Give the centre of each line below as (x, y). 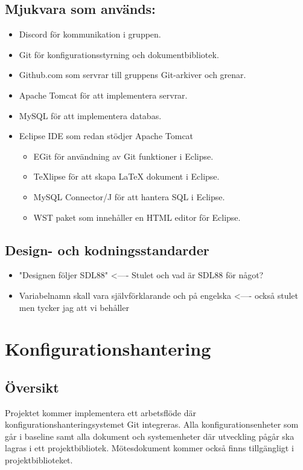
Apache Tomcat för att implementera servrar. (103, 95)
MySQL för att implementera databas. (90, 115)
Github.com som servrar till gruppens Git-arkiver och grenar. (132, 75)
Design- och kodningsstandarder (107, 250)
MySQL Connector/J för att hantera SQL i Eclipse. (129, 196)
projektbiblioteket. (39, 460)
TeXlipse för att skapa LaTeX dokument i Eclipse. (126, 176)
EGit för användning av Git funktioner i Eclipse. (123, 156)
